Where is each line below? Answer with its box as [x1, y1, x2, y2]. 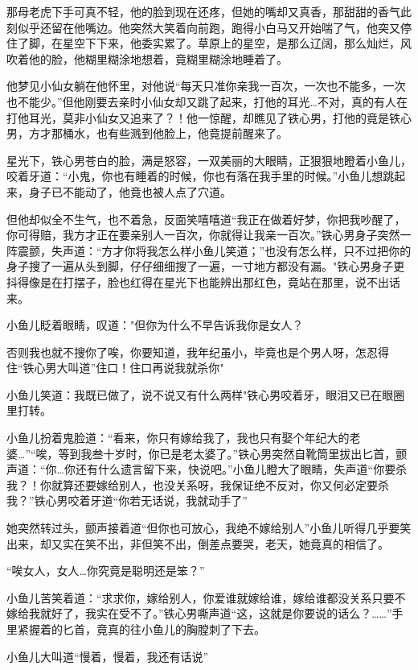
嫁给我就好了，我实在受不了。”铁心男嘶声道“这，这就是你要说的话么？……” [6, 605, 392, 622]
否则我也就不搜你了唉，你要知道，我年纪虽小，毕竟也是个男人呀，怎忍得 [6, 343, 389, 360]
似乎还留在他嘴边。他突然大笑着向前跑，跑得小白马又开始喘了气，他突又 [17, 19, 400, 35]
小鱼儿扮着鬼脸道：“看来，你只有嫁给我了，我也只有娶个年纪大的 [6, 429, 350, 446]
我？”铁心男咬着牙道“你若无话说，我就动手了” [6, 492, 248, 509]
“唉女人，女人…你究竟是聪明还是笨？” [6, 562, 205, 579]
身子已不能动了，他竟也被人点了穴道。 [28, 183, 232, 200]
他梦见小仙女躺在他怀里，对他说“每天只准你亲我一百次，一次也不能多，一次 [6, 77, 406, 94]
